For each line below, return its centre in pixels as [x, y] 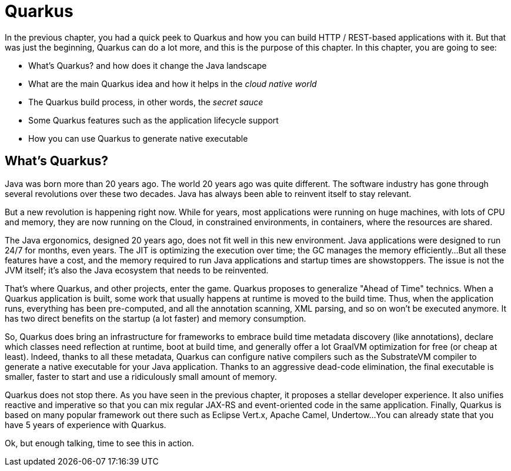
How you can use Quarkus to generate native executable [138, 138]
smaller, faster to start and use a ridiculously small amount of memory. [141, 376]
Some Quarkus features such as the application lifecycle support [153, 120]
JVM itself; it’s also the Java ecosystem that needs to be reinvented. [137, 270]
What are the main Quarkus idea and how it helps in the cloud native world [173, 83]
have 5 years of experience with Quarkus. [86, 425]
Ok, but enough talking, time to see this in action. [99, 443]
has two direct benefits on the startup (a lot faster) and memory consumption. [156, 318]
